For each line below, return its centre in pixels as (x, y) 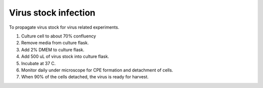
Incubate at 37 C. (38, 63)
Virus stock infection (52, 13)
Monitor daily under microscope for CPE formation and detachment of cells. (97, 70)
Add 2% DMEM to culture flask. (53, 50)
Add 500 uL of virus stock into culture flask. (65, 56)
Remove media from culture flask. (55, 43)
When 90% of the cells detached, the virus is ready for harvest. (85, 77)
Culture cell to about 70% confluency (59, 36)
